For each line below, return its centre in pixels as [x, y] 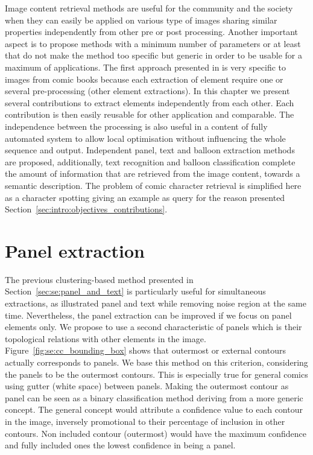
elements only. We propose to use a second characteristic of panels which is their [153, 327]
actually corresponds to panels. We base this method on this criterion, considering [156, 362]
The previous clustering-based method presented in [99, 279]
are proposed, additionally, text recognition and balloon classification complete [150, 161]
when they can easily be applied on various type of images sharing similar [141, 20]
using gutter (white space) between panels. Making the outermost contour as [147, 386]
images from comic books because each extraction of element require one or [144, 79]
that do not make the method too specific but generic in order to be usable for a [154, 55]
